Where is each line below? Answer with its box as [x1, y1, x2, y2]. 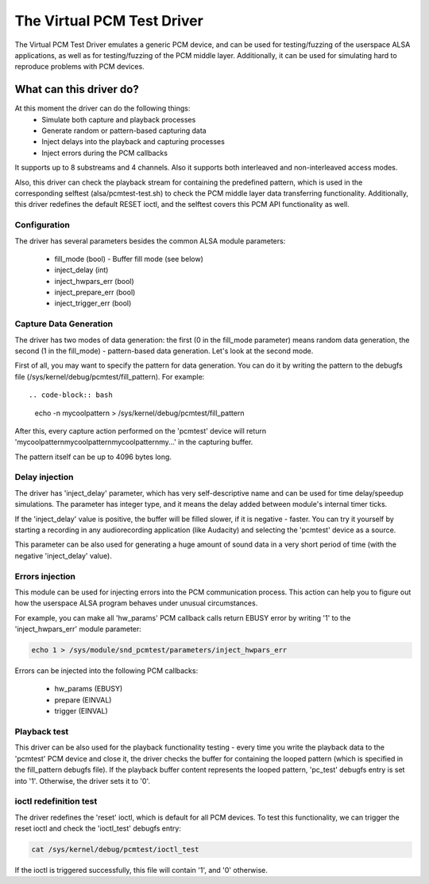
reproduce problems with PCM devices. [14, 62, 145, 72]
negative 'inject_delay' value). [14, 551, 113, 560]
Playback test [14, 726, 69, 738]
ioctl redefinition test [14, 796, 98, 807]
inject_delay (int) [54, 265, 109, 275]
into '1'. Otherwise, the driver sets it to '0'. [14, 776, 151, 785]
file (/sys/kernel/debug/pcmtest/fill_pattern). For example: [14, 372, 205, 381]
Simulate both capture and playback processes [41, 115, 196, 124]
